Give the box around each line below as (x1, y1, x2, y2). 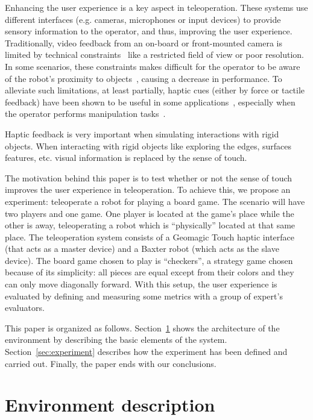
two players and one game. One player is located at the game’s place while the (5, 207, 294, 219)
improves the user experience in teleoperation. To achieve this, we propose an (5, 183, 291, 196)
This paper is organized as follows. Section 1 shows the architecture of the (5, 321, 280, 334)
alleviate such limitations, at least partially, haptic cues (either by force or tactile (5, 84, 305, 96)
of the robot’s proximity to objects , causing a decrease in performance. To (5, 72, 282, 84)
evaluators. (5, 301, 45, 314)
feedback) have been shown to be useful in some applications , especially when (5, 95, 296, 108)
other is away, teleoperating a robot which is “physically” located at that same (5, 219, 296, 231)
